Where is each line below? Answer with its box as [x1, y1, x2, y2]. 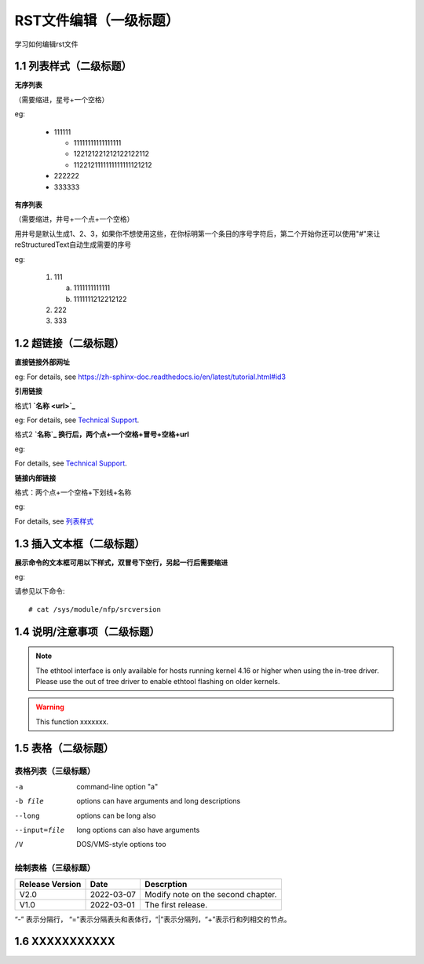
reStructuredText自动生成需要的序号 [14, 240, 132, 249]
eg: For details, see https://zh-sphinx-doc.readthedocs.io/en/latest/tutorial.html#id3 [14, 372, 287, 381]
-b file [14, 797, 45, 806]
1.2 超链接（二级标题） [14, 337, 125, 350]
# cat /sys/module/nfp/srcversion [28, 605, 161, 613]
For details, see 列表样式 [14, 516, 94, 526]
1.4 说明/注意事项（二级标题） [14, 625, 160, 638]
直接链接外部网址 [14, 358, 70, 367]
